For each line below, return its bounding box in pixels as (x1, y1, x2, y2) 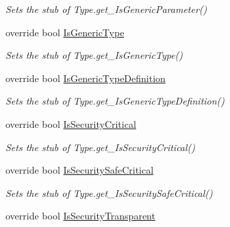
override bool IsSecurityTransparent (5, 209, 155, 223)
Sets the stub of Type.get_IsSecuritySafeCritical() (5, 185, 213, 200)
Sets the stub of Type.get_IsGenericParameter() (5, 2, 207, 16)
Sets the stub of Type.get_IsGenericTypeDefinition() (5, 94, 225, 108)
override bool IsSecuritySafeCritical (5, 163, 154, 177)
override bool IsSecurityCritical (5, 116, 136, 131)
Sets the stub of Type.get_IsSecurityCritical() (5, 139, 196, 154)
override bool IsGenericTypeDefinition (5, 70, 166, 85)
